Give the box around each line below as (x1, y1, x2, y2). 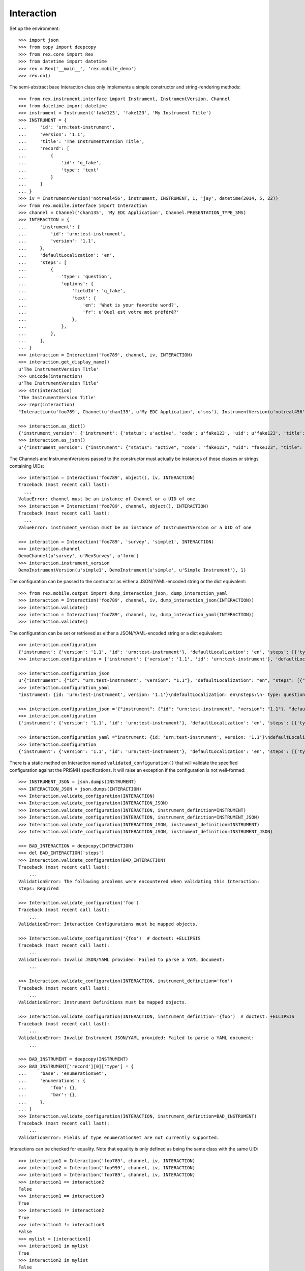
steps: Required (18, 886, 59, 892)
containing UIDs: (9, 463, 44, 469)
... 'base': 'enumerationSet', (18, 1071, 107, 1076)
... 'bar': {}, (18, 1092, 78, 1098)
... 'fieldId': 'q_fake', (18, 288, 126, 294)
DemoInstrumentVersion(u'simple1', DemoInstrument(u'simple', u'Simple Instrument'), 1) (18, 567, 247, 573)
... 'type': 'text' (18, 167, 99, 173)
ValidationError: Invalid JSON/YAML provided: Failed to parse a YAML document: (18, 956, 225, 962)
